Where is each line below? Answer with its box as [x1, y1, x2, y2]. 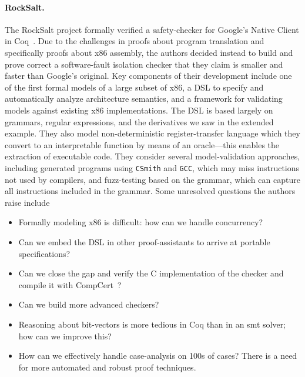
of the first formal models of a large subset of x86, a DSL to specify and [5, 81, 264, 93]
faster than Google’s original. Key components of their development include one [5, 69, 292, 82]
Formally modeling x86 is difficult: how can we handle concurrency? [18, 216, 263, 228]
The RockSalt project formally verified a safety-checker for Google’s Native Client [5, 23, 299, 35]
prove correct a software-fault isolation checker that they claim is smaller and [5, 58, 283, 70]
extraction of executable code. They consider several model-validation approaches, [5, 150, 300, 162]
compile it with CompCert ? [18, 278, 122, 291]
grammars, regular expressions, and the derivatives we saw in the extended [5, 115, 274, 128]
